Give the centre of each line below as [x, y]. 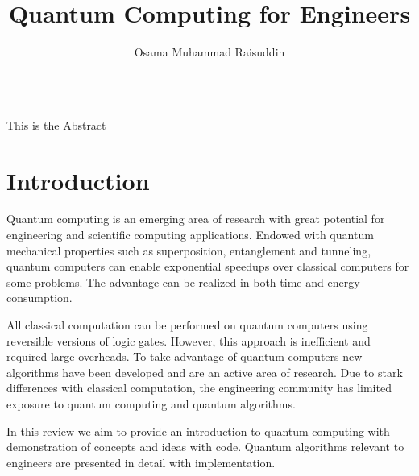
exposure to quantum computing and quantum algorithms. [151, 403]
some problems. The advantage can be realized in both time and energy [183, 281]
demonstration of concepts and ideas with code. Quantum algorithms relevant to [205, 447]
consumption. [39, 298]
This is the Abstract [56, 124]
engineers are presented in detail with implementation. [141, 462]
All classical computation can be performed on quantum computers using [187, 325]
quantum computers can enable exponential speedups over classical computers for [208, 266]
